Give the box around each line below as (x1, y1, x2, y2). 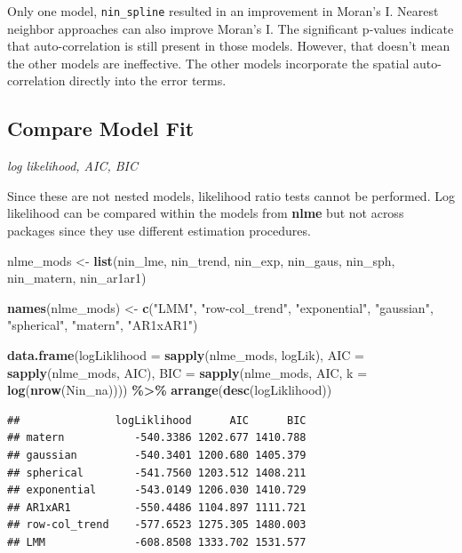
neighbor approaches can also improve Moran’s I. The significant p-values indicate (7, 19, 454, 37)
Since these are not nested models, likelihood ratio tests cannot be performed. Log (7, 186, 455, 204)
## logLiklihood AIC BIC (7, 413, 307, 427)
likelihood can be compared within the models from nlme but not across (7, 204, 404, 222)
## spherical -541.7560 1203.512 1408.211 (7, 466, 307, 479)
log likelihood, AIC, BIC (7, 156, 139, 175)
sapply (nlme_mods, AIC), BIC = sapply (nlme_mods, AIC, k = (7, 363, 368, 381)
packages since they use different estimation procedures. (7, 221, 311, 240)
